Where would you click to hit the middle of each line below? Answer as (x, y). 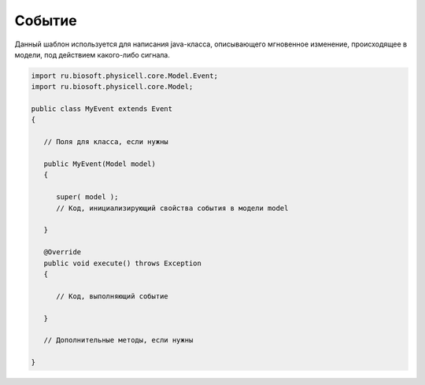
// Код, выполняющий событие (112, 296)
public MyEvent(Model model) (100, 164)
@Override (63, 252)
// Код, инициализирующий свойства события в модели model (172, 208)
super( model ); (87, 197)
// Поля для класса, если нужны (106, 142)
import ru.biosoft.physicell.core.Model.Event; (124, 76)
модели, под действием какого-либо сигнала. (92, 54)
